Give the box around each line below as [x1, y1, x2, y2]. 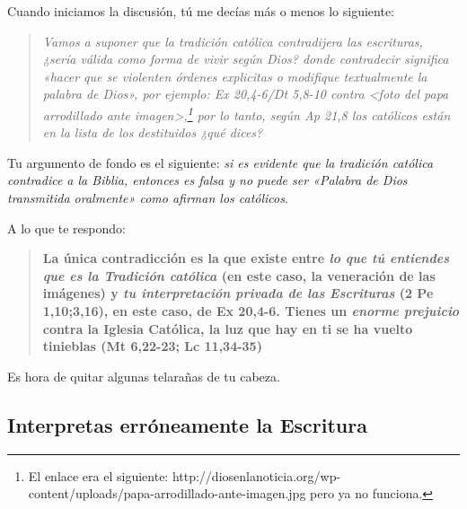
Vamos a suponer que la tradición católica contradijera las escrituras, [42, 31, 423, 50]
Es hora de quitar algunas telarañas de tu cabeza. [7, 366, 280, 385]
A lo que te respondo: [7, 218, 126, 237]
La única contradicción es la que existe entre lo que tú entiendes [42, 249, 449, 268]
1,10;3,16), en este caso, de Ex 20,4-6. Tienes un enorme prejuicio [42, 301, 460, 320]
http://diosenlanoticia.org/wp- [172, 466, 341, 485]
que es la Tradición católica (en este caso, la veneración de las [42, 266, 436, 285]
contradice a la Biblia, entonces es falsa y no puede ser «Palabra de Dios [7, 171, 408, 189]
